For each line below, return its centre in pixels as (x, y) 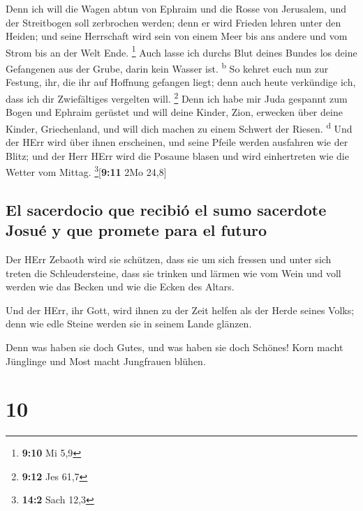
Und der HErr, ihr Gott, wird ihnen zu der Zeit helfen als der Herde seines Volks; (180, 310)
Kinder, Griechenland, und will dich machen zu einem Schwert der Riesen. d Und (179, 127)
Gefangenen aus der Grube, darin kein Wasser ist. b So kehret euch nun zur (167, 67)
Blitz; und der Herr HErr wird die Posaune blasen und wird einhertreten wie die (177, 155)
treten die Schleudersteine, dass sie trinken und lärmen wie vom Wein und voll (173, 273)
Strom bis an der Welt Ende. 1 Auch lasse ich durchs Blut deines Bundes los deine (181, 51)
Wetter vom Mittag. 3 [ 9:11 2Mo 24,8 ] (86, 171)
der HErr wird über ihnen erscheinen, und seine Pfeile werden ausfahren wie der (177, 141)
